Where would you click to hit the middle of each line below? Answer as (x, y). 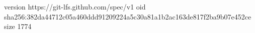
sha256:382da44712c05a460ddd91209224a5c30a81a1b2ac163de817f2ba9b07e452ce (128, 16)
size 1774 (18, 26)
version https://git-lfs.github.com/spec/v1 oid (75, 6)
